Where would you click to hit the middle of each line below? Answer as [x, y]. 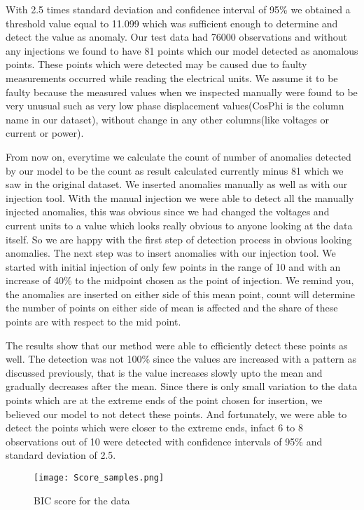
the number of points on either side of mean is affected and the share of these [172, 308]
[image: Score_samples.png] [99, 478]
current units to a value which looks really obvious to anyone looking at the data [179, 225]
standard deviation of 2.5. [61, 455]
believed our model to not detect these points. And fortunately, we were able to [176, 414]
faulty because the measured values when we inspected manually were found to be [182, 92]
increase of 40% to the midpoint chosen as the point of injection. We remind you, [180, 280]
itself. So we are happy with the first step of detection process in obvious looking [179, 239]
